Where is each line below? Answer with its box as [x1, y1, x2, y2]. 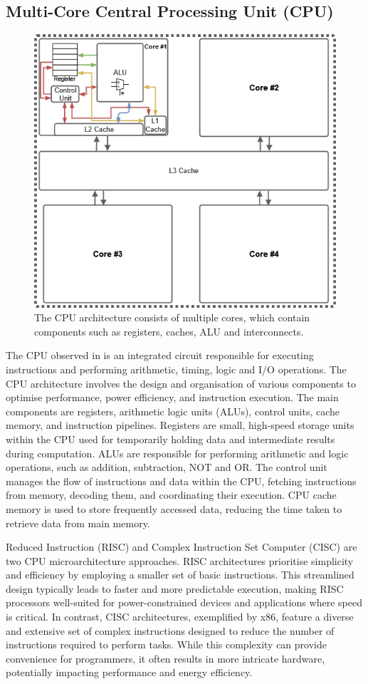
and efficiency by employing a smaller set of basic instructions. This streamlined [6, 567, 354, 582]
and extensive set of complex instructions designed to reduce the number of [6, 623, 335, 638]
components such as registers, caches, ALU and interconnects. [34, 323, 304, 338]
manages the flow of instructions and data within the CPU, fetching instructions [6, 473, 357, 488]
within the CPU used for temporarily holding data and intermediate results [6, 431, 335, 446]
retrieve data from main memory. [6, 515, 150, 530]
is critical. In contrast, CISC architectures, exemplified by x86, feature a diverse [6, 609, 354, 624]
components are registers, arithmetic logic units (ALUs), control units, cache [6, 403, 340, 418]
